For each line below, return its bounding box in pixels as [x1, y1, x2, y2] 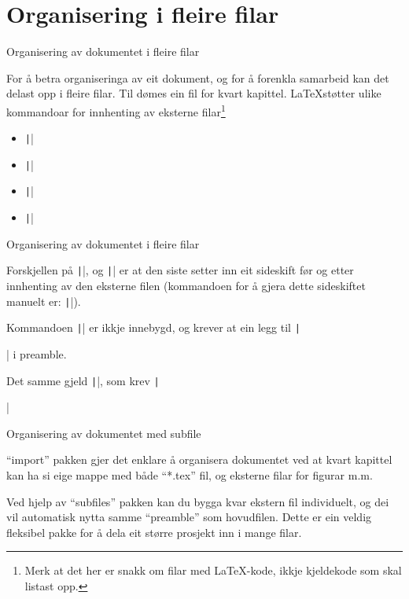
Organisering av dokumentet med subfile [6, 424, 201, 441]
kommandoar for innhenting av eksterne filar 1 [6, 101, 226, 119]
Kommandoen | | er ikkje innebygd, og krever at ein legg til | [6, 319, 300, 336]
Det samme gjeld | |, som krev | [6, 372, 160, 388]
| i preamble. [6, 345, 67, 362]
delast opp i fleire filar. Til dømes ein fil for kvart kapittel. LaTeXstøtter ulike [6, 85, 381, 101]
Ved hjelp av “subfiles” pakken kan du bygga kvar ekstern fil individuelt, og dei [6, 493, 389, 509]
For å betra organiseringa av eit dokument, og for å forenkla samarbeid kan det [6, 69, 389, 86]
